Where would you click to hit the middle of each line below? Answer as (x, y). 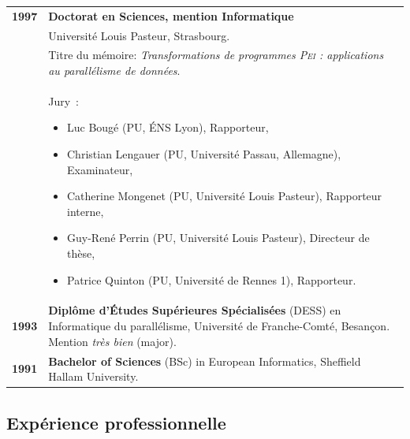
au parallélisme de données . (114, 71)
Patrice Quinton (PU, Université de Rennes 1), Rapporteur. (212, 279)
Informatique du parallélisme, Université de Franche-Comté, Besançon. (219, 326)
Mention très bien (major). (112, 341)
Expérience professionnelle (116, 422)
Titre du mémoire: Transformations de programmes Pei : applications (216, 55)
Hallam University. (93, 376)
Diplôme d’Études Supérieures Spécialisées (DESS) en (195, 310)
